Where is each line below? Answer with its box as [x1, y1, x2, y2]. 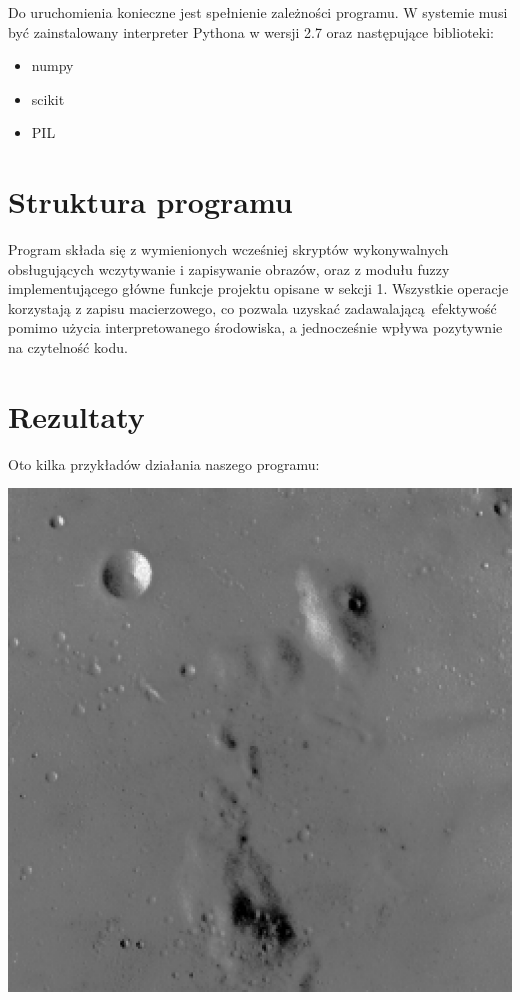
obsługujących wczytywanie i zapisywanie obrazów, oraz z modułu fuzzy [8, 258, 450, 279]
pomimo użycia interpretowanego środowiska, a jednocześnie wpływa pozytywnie [8, 317, 503, 338]
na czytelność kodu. [8, 337, 128, 358]
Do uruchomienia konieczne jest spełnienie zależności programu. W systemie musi [8, 2, 508, 22]
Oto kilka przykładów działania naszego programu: [8, 453, 320, 474]
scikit [31, 88, 65, 109]
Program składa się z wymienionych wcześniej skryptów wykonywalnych [8, 239, 449, 260]
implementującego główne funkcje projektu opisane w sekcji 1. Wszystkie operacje [8, 278, 509, 299]
